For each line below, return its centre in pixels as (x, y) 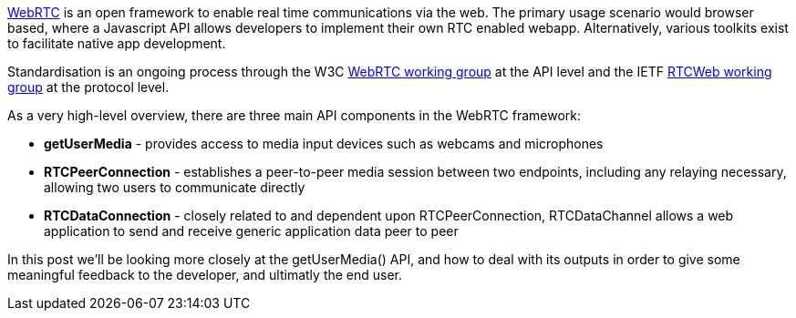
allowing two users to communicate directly (175, 187)
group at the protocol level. (88, 87)
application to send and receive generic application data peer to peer (251, 231)
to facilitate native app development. (117, 43)
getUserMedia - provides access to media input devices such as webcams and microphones (324, 144)
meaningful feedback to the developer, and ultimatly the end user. (205, 275)
